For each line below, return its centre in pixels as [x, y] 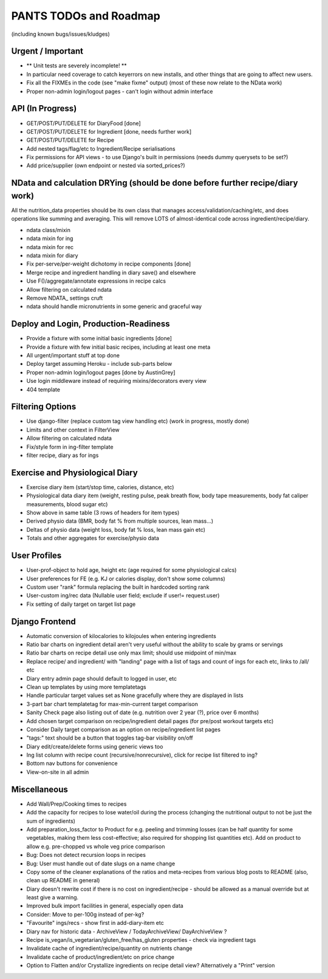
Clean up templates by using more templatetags [86, 687]
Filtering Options [44, 407]
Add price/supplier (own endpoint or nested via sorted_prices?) [106, 166]
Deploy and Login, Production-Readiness [91, 324]
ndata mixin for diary [52, 255]
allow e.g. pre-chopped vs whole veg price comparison [96, 846]
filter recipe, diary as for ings [63, 455]
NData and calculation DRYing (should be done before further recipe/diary [155, 183]
